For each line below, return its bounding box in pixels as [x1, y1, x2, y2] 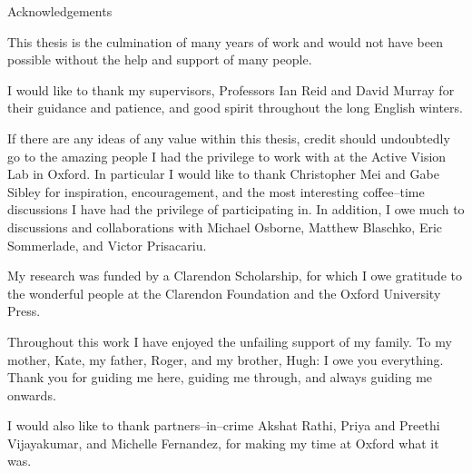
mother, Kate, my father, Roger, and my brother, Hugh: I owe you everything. [7, 350, 444, 369]
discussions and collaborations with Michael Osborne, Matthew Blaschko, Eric [7, 217, 443, 236]
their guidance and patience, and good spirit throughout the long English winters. [7, 98, 463, 117]
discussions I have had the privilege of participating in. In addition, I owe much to [7, 200, 465, 219]
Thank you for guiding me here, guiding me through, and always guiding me [7, 368, 433, 387]
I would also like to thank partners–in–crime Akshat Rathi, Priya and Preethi [7, 416, 440, 435]
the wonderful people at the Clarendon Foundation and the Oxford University [7, 283, 441, 302]
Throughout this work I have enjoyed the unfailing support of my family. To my [7, 331, 452, 350]
